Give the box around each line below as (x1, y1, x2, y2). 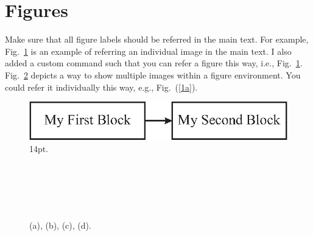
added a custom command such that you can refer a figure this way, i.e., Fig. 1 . (5, 57, 303, 69)
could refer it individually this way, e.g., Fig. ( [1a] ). (5, 80, 198, 93)
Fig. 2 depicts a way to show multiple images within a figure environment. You (5, 68, 301, 81)
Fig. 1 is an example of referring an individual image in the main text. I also (5, 44, 292, 57)
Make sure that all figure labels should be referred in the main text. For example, (5, 33, 309, 46)
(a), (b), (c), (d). (29, 219, 91, 232)
